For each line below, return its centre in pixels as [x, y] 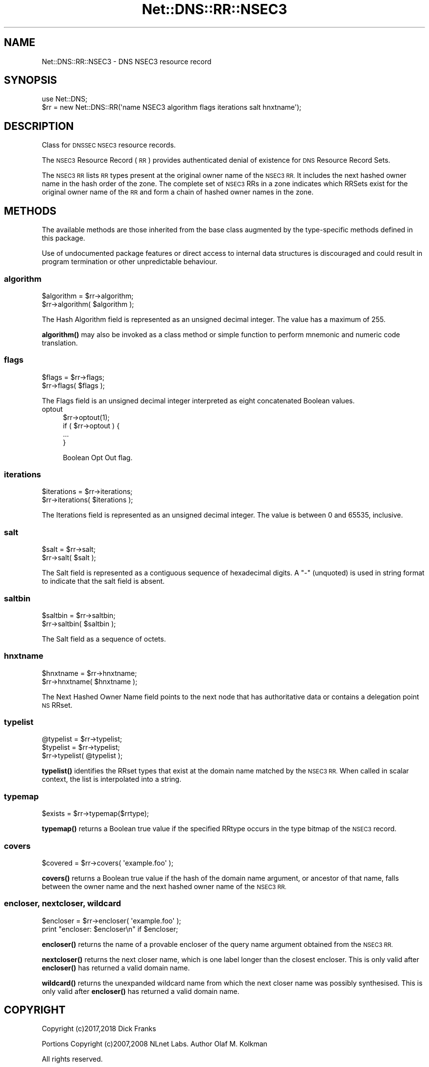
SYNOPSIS [31, 80]
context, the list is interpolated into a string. [112, 779]
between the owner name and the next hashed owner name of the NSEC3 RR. [164, 886]
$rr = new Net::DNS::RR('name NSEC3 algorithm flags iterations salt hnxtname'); [172, 107]
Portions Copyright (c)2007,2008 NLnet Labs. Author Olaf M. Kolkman [155, 1044]
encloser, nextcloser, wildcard [62, 904]
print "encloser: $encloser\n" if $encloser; [110, 929]
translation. [60, 343]
